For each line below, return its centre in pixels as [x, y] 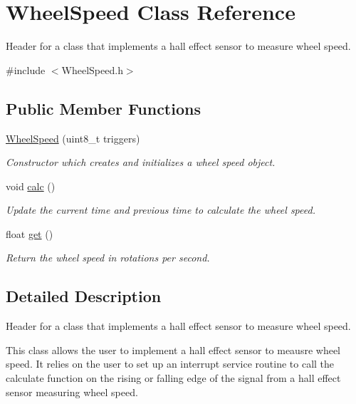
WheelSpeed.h [92, 69]
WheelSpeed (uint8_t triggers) [73, 138]
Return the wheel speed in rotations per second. [108, 258]
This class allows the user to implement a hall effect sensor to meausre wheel [173, 349]
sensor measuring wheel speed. [72, 392]
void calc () [31, 186]
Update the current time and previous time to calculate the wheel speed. [161, 210]
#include [26, 69]
